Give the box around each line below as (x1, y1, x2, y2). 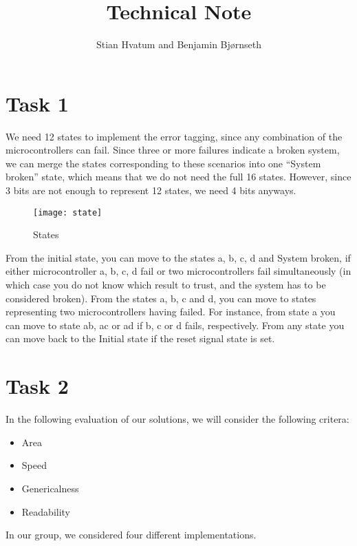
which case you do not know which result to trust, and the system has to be (6, 277, 326, 292)
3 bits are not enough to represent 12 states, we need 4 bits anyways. (6, 183, 296, 198)
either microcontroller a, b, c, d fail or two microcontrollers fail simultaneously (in (6, 264, 351, 278)
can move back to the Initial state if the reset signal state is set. (6, 331, 275, 346)
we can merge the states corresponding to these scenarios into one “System (6, 156, 321, 170)
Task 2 (6, 372, 69, 400)
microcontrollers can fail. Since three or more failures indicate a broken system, (6, 143, 340, 157)
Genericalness (21, 481, 79, 495)
